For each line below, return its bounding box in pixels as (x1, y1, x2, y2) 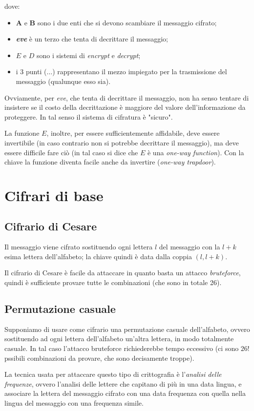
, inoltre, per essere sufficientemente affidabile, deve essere (46, 128, 220, 138)
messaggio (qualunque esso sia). (16, 76, 111, 86)
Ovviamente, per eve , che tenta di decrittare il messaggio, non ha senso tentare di (4, 92, 249, 103)
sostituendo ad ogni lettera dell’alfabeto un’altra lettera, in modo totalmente (4, 333, 234, 344)
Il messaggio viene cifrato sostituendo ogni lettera (4, 242, 153, 252)
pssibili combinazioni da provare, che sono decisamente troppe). (4, 352, 194, 363)
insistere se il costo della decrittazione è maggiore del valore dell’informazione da (4, 102, 246, 112)
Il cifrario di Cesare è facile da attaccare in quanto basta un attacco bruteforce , (4, 267, 241, 278)
